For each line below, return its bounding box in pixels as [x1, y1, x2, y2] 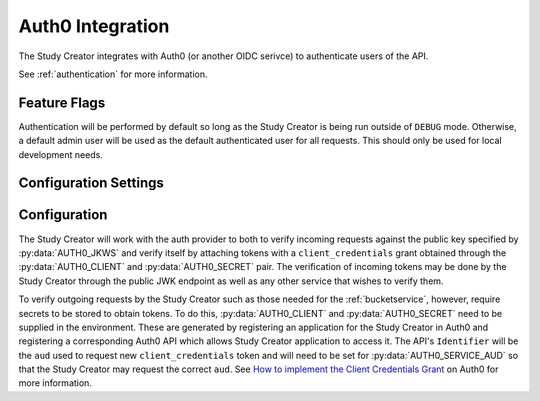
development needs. [18, 148, 104, 160]
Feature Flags [18, 94, 106, 111]
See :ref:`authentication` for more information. [18, 68, 208, 80]
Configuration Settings [18, 175, 165, 192]
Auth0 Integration [18, 15, 170, 37]
